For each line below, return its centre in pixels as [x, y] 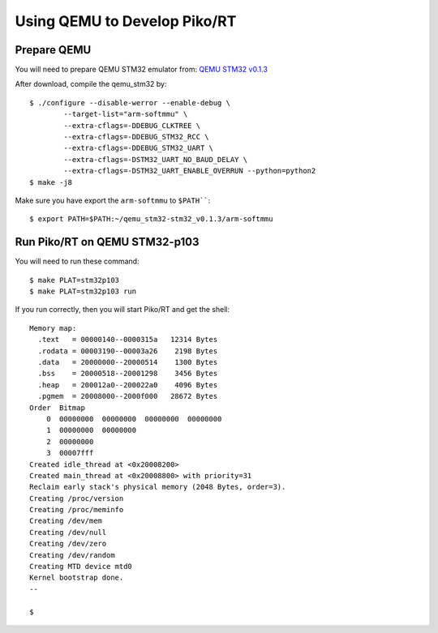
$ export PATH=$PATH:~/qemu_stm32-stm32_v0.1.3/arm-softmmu [151, 219]
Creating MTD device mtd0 [81, 567]
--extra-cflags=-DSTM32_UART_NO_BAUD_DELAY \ [155, 159]
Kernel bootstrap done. [77, 578]
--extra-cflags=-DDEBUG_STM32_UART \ [139, 148]
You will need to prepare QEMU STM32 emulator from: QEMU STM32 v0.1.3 [141, 70]
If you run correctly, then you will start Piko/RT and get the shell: [122, 310]
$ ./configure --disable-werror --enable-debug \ [130, 103]
